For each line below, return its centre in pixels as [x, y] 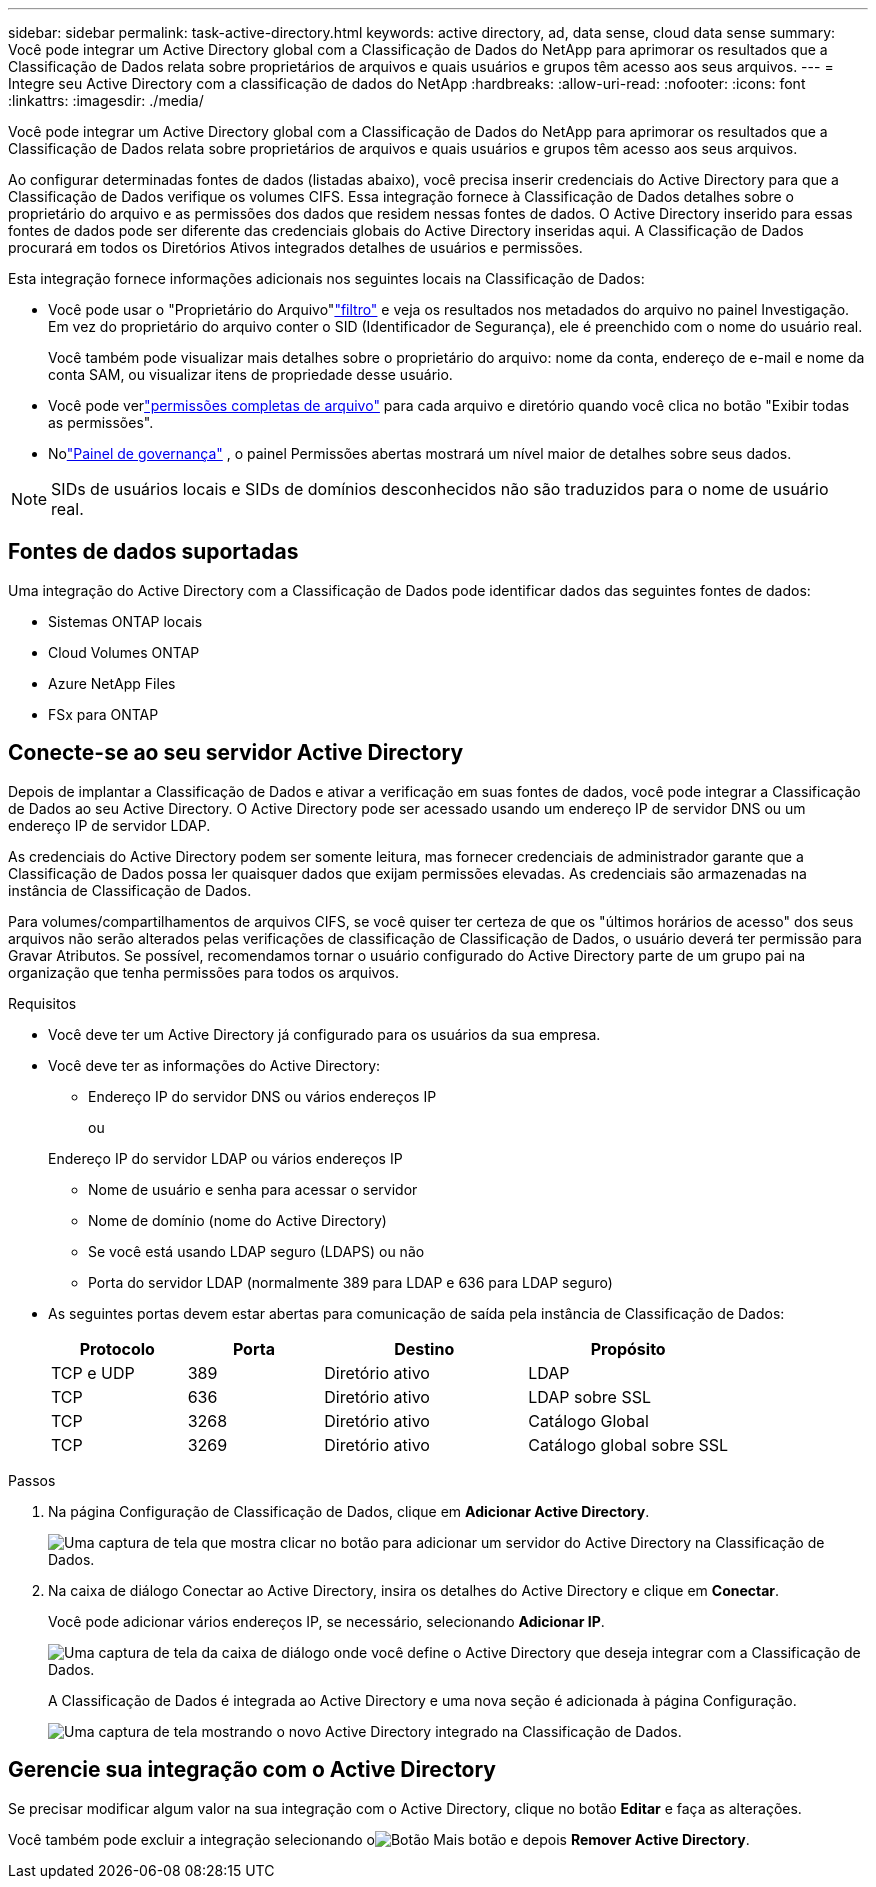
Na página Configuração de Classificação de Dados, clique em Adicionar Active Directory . [349, 1511]
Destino [424, 1348]
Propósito [628, 1348]
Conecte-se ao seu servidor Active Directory [236, 753]
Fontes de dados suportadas [153, 552]
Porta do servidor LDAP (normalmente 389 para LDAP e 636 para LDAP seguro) [350, 1282]
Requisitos [42, 1003]
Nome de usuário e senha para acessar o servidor [253, 1189]
